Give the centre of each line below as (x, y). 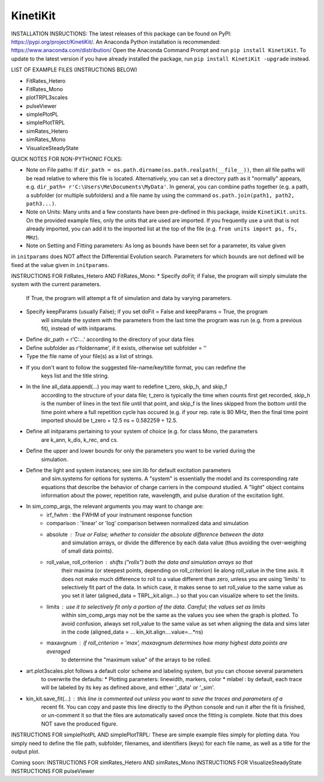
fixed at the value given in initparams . (60, 265)
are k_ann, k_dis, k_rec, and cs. (79, 440)
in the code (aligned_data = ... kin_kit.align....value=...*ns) (132, 632)
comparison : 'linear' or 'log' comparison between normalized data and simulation (148, 523)
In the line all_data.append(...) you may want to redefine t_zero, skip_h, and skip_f (127, 386)
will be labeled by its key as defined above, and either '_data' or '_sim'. (128, 688)
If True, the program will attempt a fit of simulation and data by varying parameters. (129, 298)
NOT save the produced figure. (79, 724)
